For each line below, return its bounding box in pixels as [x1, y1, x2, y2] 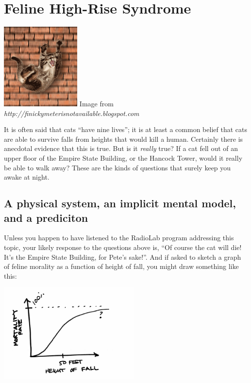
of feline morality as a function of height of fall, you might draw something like [4, 261, 239, 271]
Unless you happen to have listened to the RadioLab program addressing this [4, 233, 234, 243]
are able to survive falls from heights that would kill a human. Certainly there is [4, 133, 243, 144]
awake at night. [4, 172, 50, 182]
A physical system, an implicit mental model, [4, 196, 236, 211]
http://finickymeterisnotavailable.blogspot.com [4, 108, 139, 118]
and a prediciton [4, 210, 88, 225]
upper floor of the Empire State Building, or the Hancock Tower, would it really [4, 152, 243, 163]
